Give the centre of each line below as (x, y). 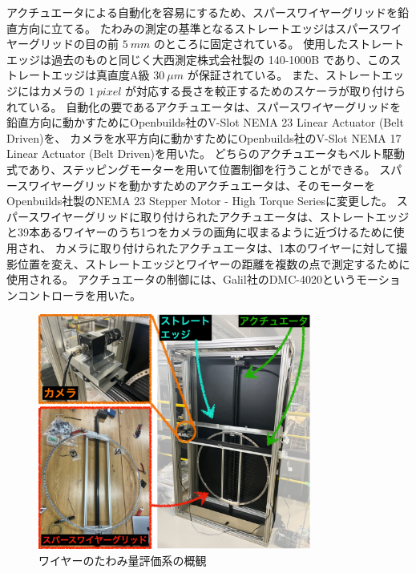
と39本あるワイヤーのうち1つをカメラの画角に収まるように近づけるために (200, 232)
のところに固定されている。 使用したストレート (279, 44)
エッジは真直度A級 (100, 75)
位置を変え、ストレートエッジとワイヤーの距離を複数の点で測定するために (214, 263)
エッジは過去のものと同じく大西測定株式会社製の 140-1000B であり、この (198, 59)
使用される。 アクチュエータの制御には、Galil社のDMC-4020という (181, 279)
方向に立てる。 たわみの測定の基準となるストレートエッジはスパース (198, 28)
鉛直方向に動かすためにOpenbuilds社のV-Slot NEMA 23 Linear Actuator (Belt (205, 122)
